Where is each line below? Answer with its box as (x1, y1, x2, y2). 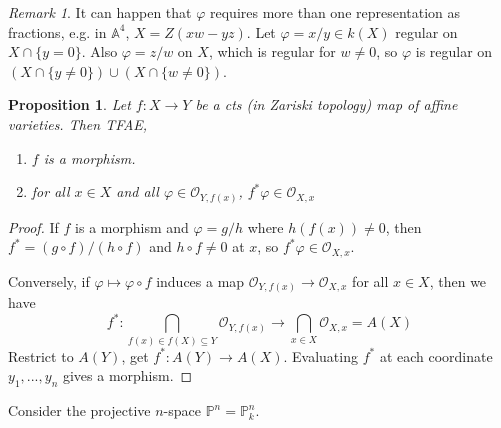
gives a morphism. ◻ (62, 365, 193, 386)
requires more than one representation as (210, 2, 461, 22)
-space (163, 400, 201, 421)
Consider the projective (8, 400, 151, 421)
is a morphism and (75, 216, 189, 237)
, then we (429, 270, 487, 291)
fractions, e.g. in (8, 21, 107, 42)
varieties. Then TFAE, (8, 113, 148, 134)
